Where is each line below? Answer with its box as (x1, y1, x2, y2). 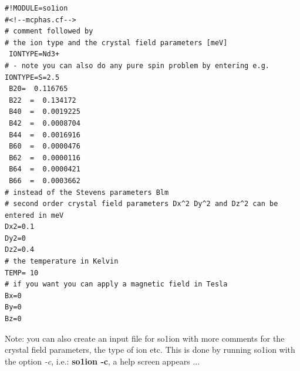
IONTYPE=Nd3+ (9, 50, 60, 59)
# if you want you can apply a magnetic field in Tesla (5, 280, 228, 289)
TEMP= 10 (5, 268, 39, 277)
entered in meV (5, 211, 64, 220)
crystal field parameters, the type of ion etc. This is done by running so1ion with (5, 343, 295, 356)
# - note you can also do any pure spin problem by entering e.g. (5, 61, 270, 70)
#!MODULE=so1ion (5, 4, 68, 12)
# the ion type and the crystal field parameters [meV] (5, 38, 228, 47)
